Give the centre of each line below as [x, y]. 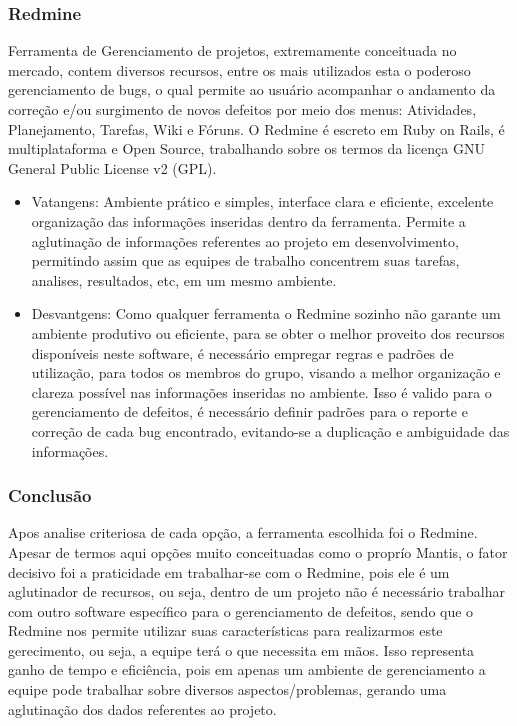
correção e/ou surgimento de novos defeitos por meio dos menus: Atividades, [242, 109]
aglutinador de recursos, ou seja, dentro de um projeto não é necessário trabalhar [256, 591]
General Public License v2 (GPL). [112, 167]
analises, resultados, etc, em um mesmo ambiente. [184, 279]
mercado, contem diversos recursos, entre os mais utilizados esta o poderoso [239, 69]
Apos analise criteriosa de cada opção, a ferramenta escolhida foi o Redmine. [243, 532]
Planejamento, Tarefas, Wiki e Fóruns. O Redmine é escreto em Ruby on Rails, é [256, 128]
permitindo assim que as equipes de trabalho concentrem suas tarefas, [245, 260]
